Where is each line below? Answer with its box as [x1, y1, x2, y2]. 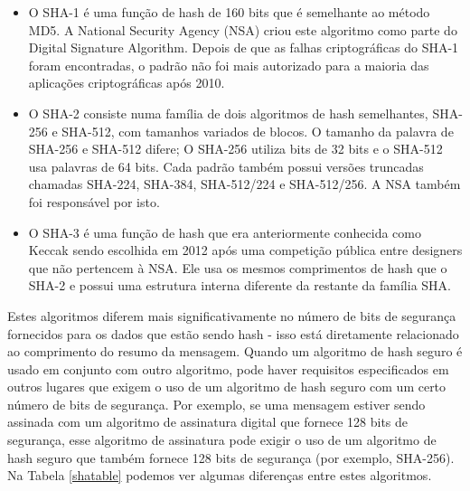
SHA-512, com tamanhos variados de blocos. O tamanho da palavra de [61, 121, 454, 140]
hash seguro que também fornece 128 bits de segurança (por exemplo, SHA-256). [7, 448, 455, 467]
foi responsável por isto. [28, 192, 160, 211]
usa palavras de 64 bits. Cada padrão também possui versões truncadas [28, 156, 424, 175]
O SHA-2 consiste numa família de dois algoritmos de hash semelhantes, [28, 103, 428, 122]
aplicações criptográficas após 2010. [28, 73, 225, 92]
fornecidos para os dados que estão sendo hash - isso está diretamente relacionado [7, 324, 459, 343]
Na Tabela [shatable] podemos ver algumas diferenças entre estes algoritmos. [7, 466, 432, 485]
